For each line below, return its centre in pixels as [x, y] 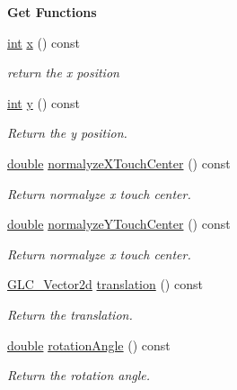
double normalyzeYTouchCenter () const [119, 224]
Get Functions [52, 12]
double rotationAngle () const [89, 345]
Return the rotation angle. [79, 375]
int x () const [44, 42]
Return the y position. [67, 133]
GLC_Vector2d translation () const [105, 284]
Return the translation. [70, 314]
